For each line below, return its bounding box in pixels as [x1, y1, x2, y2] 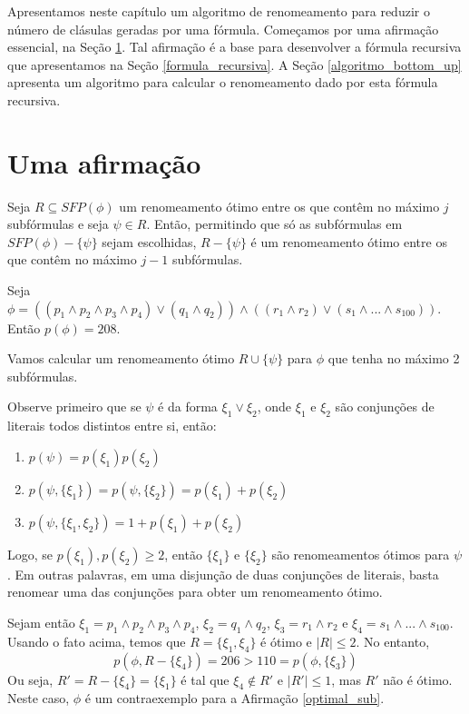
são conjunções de [335, 397, 435, 416]
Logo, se [7, 544, 54, 563]
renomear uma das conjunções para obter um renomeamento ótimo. [7, 582, 383, 601]
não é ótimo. [383, 669, 453, 689]
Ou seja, [7, 669, 54, 689]
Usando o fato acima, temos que [7, 631, 186, 650]
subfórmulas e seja [7, 214, 109, 233]
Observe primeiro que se [7, 397, 142, 416]
